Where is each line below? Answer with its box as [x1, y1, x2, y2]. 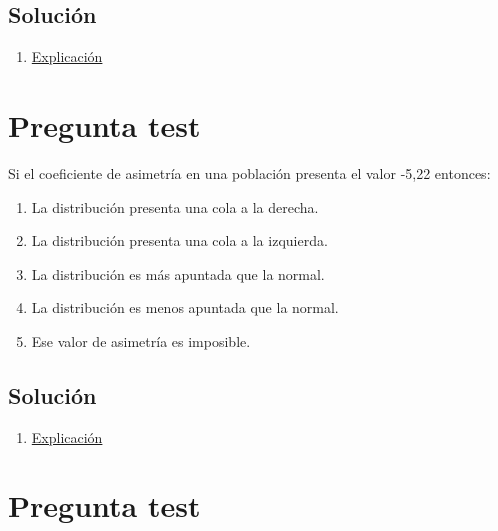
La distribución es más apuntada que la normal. [31, 263, 325, 284]
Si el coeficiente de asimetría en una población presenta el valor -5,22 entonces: [8, 162, 491, 183]
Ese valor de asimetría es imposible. [31, 330, 251, 351]
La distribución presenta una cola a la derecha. [31, 196, 319, 217]
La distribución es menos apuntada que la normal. [31, 297, 339, 318]
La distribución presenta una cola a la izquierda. [31, 230, 328, 251]
